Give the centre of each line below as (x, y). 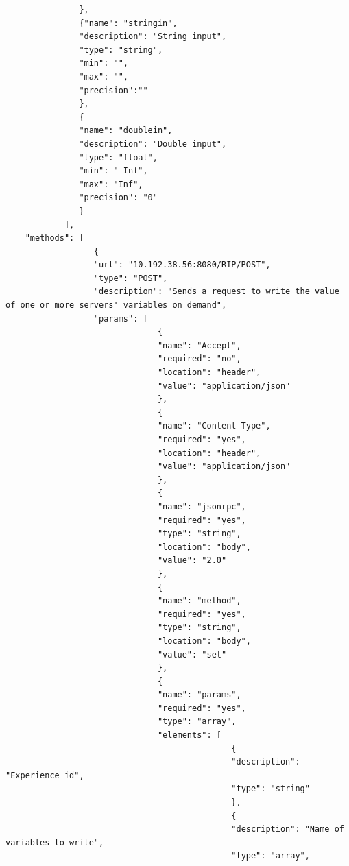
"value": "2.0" (192, 561)
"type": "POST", (131, 278)
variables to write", (55, 842)
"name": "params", (199, 695)
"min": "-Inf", (113, 171)
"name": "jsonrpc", (202, 506)
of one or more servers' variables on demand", (116, 305)
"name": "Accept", (199, 345)
